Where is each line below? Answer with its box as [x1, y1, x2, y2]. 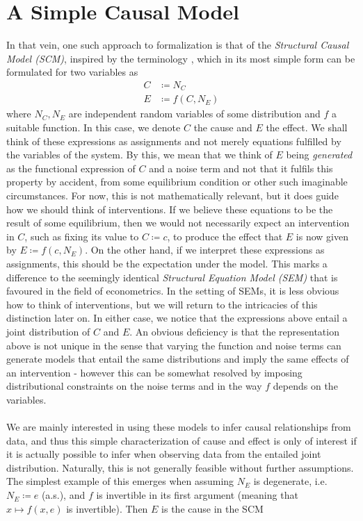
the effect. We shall [266, 120, 348, 135]
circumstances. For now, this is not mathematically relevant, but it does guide [6, 188, 339, 202]
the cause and [193, 120, 252, 135]
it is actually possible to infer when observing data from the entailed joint [6, 447, 321, 461]
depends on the [273, 379, 338, 393]
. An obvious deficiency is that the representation [129, 324, 339, 338]
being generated [286, 147, 353, 162]
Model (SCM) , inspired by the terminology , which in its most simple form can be [6, 51, 355, 65]
